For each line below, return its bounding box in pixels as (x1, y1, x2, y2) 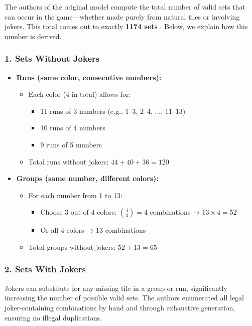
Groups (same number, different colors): (16, 173, 159, 184)
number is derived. (5, 31, 62, 41)
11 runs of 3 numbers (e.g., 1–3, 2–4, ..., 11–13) (40, 105, 186, 116)
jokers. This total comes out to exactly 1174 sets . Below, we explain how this (5, 21, 248, 32)
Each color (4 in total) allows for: (28, 89, 131, 99)
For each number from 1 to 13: (28, 190, 122, 200)
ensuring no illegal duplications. (5, 312, 102, 322)
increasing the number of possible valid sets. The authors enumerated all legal (5, 292, 244, 303)
